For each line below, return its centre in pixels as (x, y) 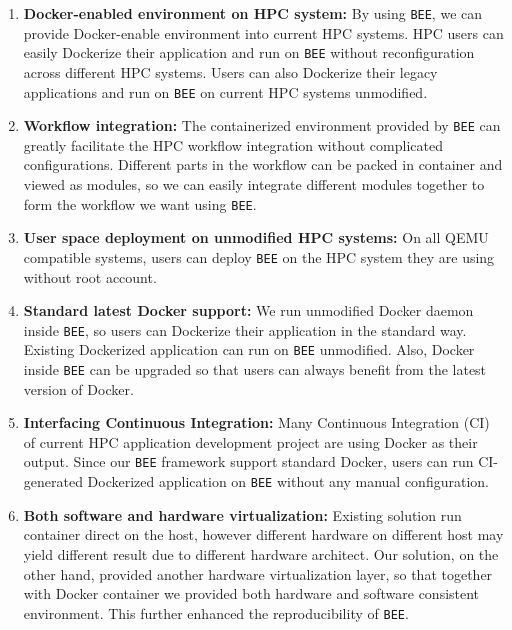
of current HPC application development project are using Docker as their (250, 441)
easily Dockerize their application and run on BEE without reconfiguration (249, 52)
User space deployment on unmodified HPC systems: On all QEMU (256, 237)
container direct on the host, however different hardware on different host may (263, 534)
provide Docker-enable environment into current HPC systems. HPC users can (263, 32)
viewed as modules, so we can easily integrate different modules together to (254, 184)
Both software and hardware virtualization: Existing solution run (242, 514)
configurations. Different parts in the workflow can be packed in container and (263, 164)
